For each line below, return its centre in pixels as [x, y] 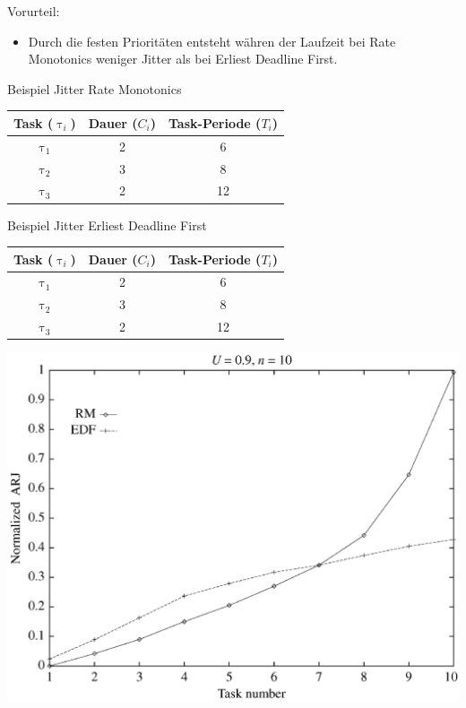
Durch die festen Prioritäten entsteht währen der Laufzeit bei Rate [212, 41]
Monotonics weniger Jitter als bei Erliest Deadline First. [183, 59]
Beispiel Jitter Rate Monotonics [95, 88]
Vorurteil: [34, 11]
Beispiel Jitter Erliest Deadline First [107, 224]
